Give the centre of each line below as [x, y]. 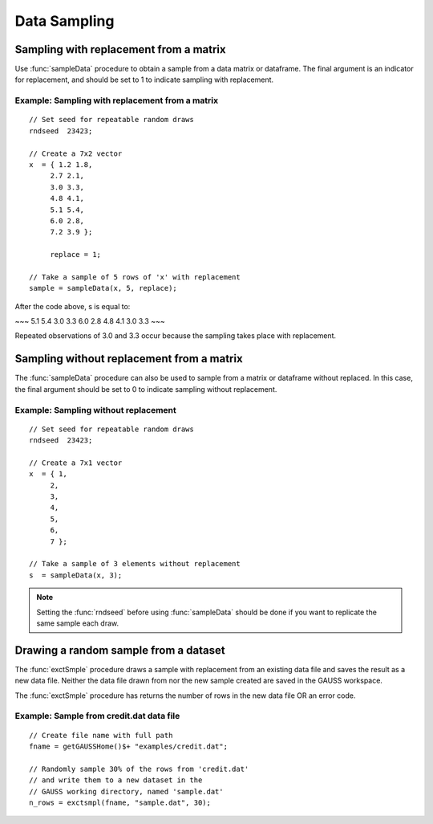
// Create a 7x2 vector [76, 153]
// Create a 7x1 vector [76, 463]
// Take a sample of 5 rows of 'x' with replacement [135, 277]
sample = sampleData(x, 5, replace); [103, 288]
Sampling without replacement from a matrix [129, 359]
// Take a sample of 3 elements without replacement [135, 564]
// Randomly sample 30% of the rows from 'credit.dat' [139, 769]
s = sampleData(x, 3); [76, 575]
